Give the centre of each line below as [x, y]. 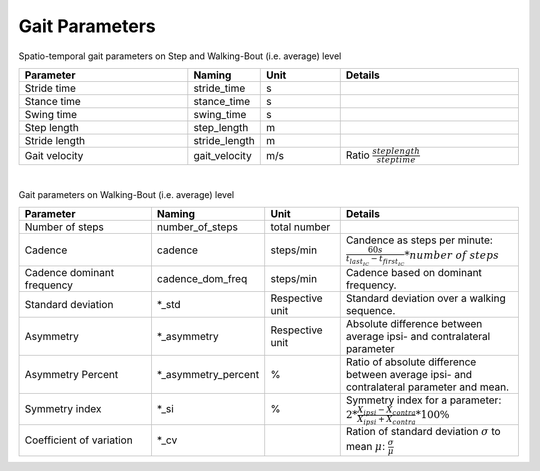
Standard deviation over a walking [425, 298]
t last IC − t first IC [375, 260]
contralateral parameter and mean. [427, 387]
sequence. [370, 311]
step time [396, 159]
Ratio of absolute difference [411, 362]
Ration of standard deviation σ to [423, 431]
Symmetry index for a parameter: [423, 400]
